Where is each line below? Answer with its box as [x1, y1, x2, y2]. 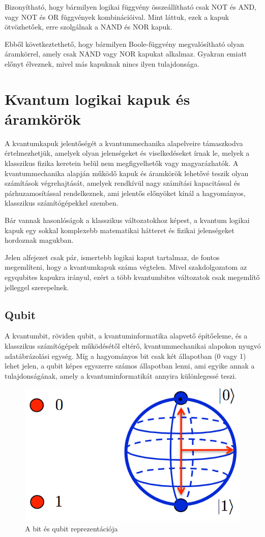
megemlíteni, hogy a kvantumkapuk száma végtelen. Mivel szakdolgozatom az [5, 262, 247, 272]
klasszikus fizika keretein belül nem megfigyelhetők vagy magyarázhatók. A [5, 158, 239, 168]
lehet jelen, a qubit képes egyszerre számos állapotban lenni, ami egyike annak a [5, 360, 255, 371]
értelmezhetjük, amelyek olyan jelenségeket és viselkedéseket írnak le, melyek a [5, 148, 250, 158]
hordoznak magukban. [5, 235, 74, 245]
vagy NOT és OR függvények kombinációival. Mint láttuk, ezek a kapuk [5, 11, 229, 22]
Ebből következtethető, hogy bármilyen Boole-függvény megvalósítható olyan [5, 38, 244, 49]
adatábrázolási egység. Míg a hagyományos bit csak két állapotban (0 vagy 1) [5, 350, 246, 361]
